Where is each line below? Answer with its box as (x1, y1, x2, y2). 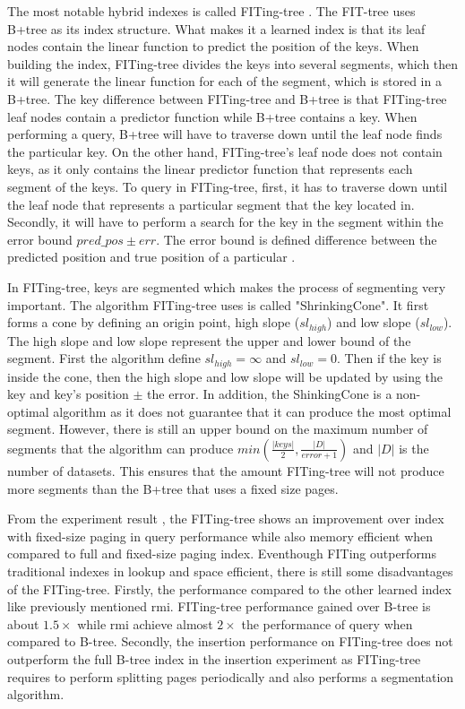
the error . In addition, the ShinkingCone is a (147, 385, 392, 403)
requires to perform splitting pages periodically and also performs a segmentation (7, 667, 454, 686)
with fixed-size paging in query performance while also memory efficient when (7, 526, 434, 545)
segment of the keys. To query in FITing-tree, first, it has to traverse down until (7, 177, 448, 195)
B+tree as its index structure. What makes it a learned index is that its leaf (7, 19, 426, 38)
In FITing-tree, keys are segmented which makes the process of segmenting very (7, 277, 446, 296)
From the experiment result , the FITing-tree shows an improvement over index (7, 509, 444, 528)
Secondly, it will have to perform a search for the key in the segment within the (7, 212, 443, 231)
